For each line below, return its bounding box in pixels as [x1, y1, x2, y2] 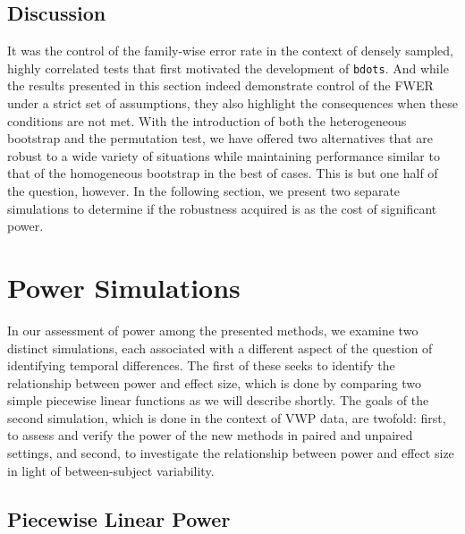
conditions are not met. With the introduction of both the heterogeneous [7, 111, 407, 130]
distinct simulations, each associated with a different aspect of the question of [7, 338, 433, 357]
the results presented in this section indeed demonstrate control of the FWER [7, 76, 434, 95]
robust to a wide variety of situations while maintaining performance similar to [7, 146, 440, 165]
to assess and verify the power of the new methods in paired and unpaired [7, 426, 413, 445]
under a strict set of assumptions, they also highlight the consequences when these [7, 94, 458, 113]
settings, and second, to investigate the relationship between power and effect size [7, 444, 454, 462]
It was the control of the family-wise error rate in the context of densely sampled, [7, 41, 454, 60]
